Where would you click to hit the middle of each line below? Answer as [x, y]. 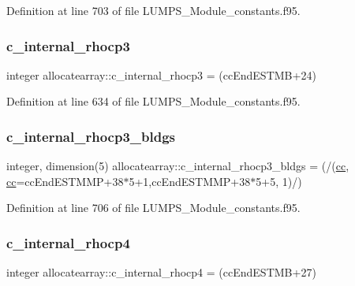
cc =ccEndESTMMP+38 [65, 181]
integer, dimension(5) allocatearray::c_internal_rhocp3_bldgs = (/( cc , [178, 166]
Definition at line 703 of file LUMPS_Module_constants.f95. [153, 10]
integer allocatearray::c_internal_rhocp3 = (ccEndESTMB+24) [161, 74]
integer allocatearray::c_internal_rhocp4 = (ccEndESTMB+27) [161, 272]
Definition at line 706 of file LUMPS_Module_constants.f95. [153, 208]
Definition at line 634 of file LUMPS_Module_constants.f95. [153, 101]
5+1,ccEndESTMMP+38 [190, 181]
